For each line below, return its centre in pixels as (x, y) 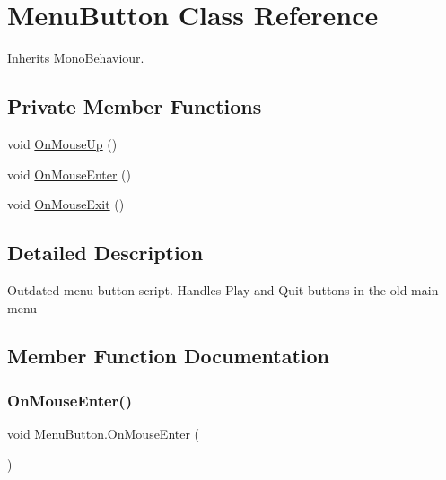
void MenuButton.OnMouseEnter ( (104, 434)
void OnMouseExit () (66, 204)
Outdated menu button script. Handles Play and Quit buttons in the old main (223, 289)
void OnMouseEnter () (70, 174)
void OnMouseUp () (62, 143)
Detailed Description (105, 253)
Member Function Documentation (169, 356)
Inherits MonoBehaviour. (76, 58)
